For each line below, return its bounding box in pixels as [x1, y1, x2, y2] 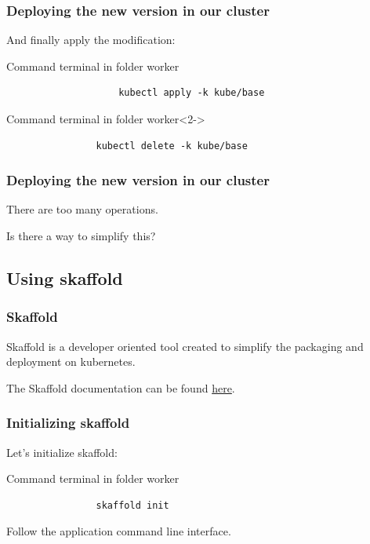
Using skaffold [6, 265, 123, 290]
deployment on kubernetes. [6, 353, 136, 370]
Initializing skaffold [6, 413, 130, 433]
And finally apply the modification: [6, 31, 176, 48]
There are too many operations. [6, 201, 158, 217]
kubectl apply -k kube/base [118, 87, 265, 99]
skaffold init [96, 499, 169, 511]
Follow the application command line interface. [6, 523, 231, 539]
